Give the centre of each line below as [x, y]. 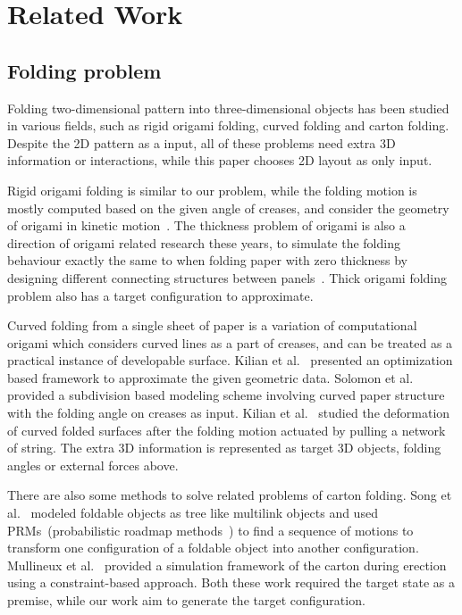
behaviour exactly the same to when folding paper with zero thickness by [207, 260]
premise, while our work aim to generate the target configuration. [186, 600]
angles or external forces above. [93, 465]
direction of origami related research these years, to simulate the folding [204, 242]
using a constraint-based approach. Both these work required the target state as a [231, 582]
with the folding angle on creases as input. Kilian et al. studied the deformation [229, 413]
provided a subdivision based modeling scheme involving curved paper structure [226, 395]
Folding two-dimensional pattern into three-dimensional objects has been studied [228, 108]
